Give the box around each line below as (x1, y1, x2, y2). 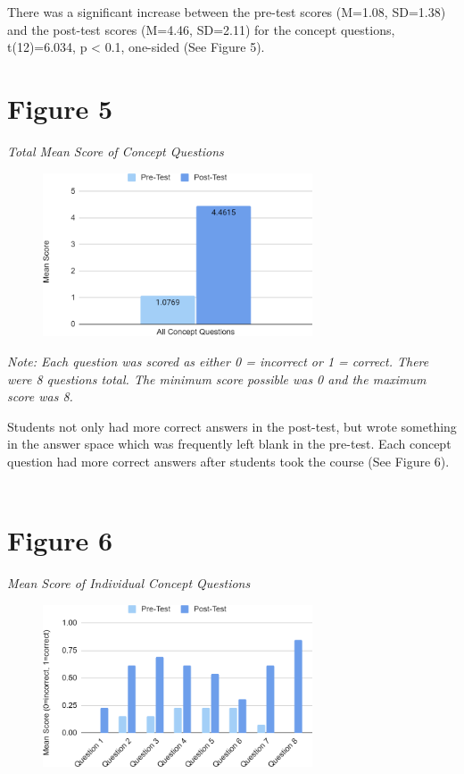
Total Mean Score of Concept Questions (7, 141, 224, 160)
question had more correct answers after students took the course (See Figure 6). (7, 451, 450, 470)
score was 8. (7, 387, 73, 406)
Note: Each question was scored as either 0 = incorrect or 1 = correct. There (7, 351, 429, 370)
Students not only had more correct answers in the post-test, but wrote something (7, 416, 457, 435)
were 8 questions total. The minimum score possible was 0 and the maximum (7, 369, 427, 388)
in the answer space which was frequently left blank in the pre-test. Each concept (7, 434, 452, 453)
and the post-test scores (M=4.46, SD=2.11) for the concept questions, (7, 20, 395, 38)
